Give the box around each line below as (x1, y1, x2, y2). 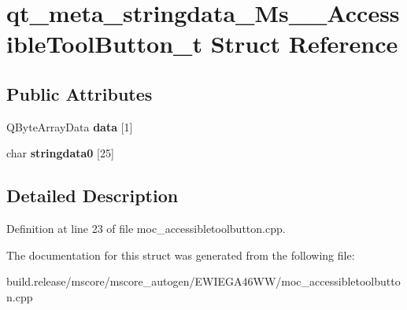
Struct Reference (210, 28, 398, 60)
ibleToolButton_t (6, 28, 202, 60)
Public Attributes (6, 81, 153, 105)
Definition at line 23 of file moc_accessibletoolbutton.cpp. (6, 220, 286, 237)
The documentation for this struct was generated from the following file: (6, 246, 355, 263)
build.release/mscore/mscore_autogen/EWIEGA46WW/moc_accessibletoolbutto (6, 273, 401, 290)
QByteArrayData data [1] (6, 118, 133, 135)
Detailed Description (6, 183, 179, 208)
